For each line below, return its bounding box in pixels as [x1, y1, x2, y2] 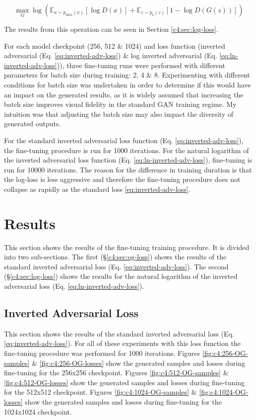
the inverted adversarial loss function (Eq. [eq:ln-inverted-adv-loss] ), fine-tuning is [4, 155, 253, 165]
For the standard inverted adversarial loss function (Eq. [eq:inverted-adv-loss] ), [4, 135, 244, 145]
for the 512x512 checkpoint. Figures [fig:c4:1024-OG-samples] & [4, 387, 197, 397]
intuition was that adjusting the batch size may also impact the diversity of [4, 108, 234, 119]
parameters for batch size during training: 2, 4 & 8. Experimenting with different [4, 70, 250, 80]
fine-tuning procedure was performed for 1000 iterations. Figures [4, 347, 200, 358]
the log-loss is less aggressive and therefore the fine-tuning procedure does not [4, 174, 241, 184]
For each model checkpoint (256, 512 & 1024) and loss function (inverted [4, 40, 225, 51]
